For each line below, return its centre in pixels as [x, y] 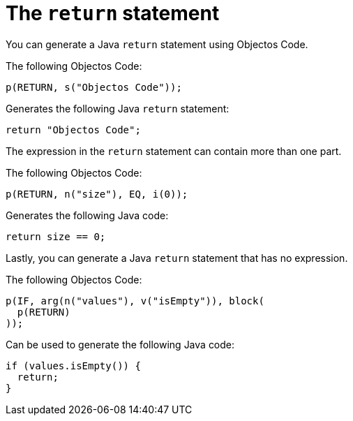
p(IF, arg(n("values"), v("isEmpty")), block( [135, 301]
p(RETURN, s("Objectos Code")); [94, 87]
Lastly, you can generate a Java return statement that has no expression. [177, 258]
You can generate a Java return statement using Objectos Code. [157, 44]
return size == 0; [56, 236]
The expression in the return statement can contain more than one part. [174, 151]
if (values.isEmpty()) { [73, 365]
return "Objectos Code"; [73, 130]
